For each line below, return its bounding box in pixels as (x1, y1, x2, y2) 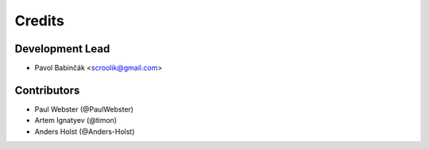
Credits (14, 12, 65, 29)
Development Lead (14, 42, 110, 55)
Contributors (14, 83, 80, 97)
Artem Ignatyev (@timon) (34, 116, 118, 125)
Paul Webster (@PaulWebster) (34, 104, 134, 114)
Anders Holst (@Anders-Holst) (34, 127, 135, 136)
